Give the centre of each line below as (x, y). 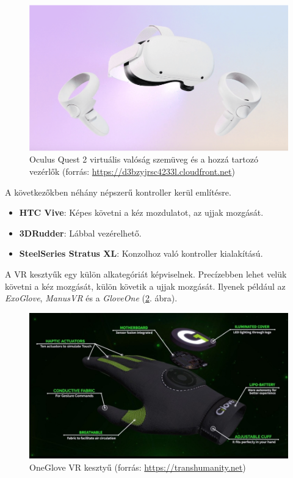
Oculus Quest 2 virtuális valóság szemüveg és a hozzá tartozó (144, 159)
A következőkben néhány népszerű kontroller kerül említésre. (118, 192)
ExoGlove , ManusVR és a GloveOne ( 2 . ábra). (91, 298)
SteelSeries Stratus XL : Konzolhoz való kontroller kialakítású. (141, 253)
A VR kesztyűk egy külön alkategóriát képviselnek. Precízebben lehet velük (146, 274)
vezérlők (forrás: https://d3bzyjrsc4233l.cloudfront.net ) (132, 171)
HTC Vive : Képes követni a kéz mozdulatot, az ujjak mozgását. (141, 212)
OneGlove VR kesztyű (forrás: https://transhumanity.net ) (138, 467)
